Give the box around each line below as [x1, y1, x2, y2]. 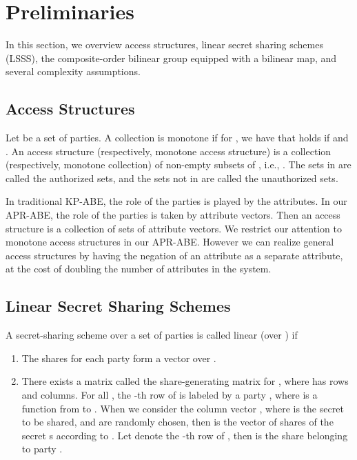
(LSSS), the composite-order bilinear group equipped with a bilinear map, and [6, 50, 337, 65]
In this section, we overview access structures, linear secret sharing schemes [6, 37, 323, 52]
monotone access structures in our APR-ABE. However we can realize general [6, 234, 334, 249]
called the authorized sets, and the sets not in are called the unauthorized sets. [6, 170, 338, 185]
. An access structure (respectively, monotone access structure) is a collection [6, 143, 331, 158]
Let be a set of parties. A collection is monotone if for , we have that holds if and [6, 130, 349, 145]
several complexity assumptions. [6, 64, 141, 79]
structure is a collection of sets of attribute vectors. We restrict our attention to [6, 221, 342, 235]
